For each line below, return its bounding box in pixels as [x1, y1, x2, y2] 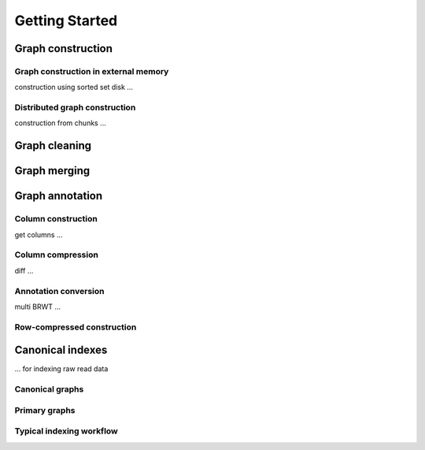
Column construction [14, 214, 98, 225]
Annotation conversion [14, 285, 105, 296]
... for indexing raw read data [14, 364, 109, 374]
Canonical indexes [14, 344, 108, 357]
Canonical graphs [14, 384, 84, 395]
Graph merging [14, 164, 91, 177]
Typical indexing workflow [14, 426, 118, 437]
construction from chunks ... [14, 118, 106, 128]
